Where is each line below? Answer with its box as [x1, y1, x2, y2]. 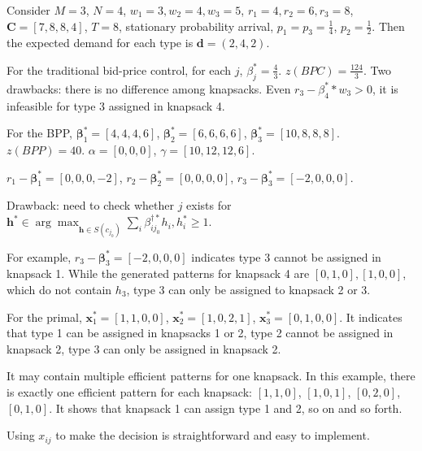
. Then [372, 17, 405, 34]
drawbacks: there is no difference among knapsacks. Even [7, 80, 291, 97]
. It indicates [339, 308, 402, 325]
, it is [372, 80, 398, 97]
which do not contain [7, 280, 112, 297]
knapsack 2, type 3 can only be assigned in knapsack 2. [7, 340, 281, 357]
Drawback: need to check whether [7, 197, 174, 214]
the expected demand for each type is [7, 34, 194, 51]
